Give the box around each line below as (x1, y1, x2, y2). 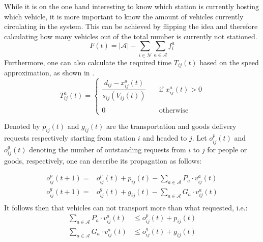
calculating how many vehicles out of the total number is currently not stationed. (4, 31, 257, 41)
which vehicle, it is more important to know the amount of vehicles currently (4, 11, 244, 21)
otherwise (159, 107, 189, 115)
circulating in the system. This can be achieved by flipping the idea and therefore (4, 21, 258, 32)
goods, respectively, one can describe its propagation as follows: (4, 155, 201, 166)
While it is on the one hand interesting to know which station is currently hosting (4, 1, 259, 11)
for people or (207, 144, 247, 154)
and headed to (142, 132, 187, 143)
